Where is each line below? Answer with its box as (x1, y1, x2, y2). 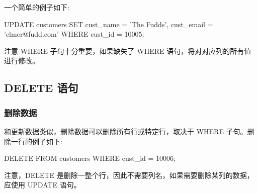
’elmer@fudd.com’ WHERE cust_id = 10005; (4, 29, 144, 39)
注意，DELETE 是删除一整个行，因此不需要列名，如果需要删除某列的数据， (4, 169, 254, 180)
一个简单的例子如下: (4, 2, 69, 12)
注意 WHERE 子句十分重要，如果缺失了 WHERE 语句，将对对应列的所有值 (4, 45, 251, 56)
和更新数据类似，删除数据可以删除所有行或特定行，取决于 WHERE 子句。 (4, 126, 247, 136)
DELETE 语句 (4, 80, 78, 95)
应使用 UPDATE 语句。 (4, 179, 81, 190)
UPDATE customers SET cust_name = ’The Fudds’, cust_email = (4, 19, 213, 29)
